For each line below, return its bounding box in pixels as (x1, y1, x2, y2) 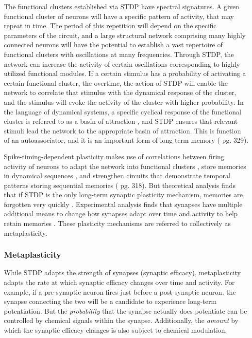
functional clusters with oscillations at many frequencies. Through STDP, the (4, 49, 234, 59)
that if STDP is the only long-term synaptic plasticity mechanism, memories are (4, 189, 243, 200)
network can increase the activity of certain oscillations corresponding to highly (4, 58, 240, 69)
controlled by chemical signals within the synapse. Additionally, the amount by (4, 315, 238, 325)
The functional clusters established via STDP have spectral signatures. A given (4, 1, 239, 11)
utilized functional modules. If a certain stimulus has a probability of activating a (4, 68, 246, 78)
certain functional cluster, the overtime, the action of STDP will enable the (4, 77, 228, 88)
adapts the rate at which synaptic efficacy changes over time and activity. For (4, 277, 235, 287)
